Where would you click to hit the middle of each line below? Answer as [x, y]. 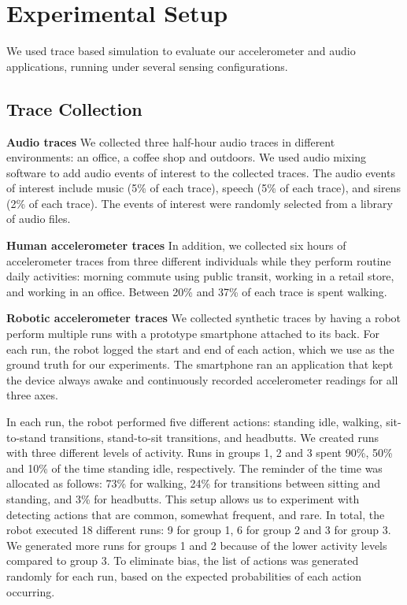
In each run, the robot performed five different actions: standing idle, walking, [194, 422]
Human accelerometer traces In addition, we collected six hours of [176, 245]
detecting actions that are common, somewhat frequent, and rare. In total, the [196, 514]
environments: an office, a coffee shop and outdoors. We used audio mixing [186, 157]
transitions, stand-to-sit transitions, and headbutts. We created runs [215, 437]
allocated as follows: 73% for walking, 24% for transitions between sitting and [193, 483]
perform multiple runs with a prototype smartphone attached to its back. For [193, 334]
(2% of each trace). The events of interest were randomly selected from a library [200, 203]
